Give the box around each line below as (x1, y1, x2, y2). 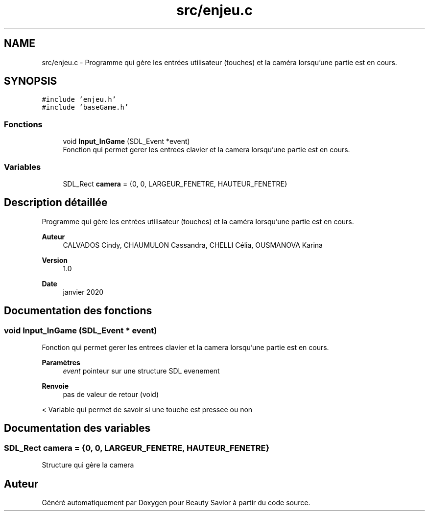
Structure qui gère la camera (42, 461, 134, 469)
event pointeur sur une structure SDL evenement (63, 367, 220, 375)
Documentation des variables (4, 422, 151, 435)
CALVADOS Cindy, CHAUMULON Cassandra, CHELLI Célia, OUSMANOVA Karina (63, 240, 323, 249)
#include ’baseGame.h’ (42, 103, 129, 112)
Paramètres (42, 358, 80, 367)
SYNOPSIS (4, 75, 57, 88)
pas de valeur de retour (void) (63, 390, 159, 398)
